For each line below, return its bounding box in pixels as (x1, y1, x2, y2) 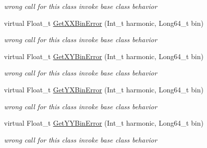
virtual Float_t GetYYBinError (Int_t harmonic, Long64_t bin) (4, 118, 204, 128)
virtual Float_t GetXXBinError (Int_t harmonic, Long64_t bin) (4, 17, 204, 28)
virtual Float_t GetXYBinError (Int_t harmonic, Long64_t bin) (4, 51, 204, 61)
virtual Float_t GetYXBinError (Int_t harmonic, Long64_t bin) (4, 84, 204, 94)
